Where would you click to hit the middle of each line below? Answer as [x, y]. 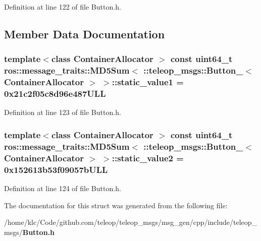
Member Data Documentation [85, 34]
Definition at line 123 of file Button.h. [63, 112]
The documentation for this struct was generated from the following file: [116, 205]
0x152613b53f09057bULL [56, 169]
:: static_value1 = [148, 82]
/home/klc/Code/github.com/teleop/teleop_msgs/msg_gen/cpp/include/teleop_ [131, 222]
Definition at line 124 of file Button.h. [63, 188]
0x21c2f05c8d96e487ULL [55, 94]
